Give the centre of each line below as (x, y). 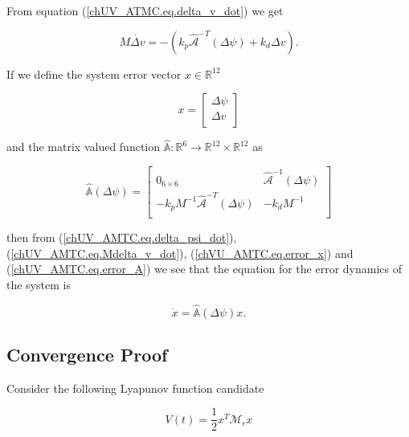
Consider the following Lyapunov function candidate (135, 388)
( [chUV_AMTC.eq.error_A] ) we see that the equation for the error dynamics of (204, 269)
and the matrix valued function (84, 147)
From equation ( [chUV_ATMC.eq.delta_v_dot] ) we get (145, 10)
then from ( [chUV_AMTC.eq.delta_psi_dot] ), (122, 237)
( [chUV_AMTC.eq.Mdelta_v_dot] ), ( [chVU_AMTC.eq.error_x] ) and (180, 253)
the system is (39, 284)
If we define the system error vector (94, 74)
